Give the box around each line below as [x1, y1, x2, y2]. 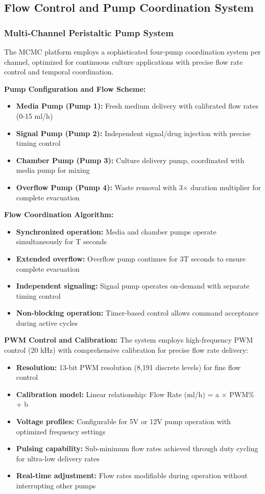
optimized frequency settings [16, 426, 106, 436]
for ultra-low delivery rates [16, 453, 100, 463]
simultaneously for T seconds [16, 236, 107, 247]
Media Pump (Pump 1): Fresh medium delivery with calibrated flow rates [16, 100, 259, 111]
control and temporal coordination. [4, 66, 114, 77]
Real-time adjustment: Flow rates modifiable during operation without [16, 470, 248, 481]
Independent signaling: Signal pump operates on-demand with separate [16, 280, 250, 291]
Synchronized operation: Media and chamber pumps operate [16, 226, 216, 237]
